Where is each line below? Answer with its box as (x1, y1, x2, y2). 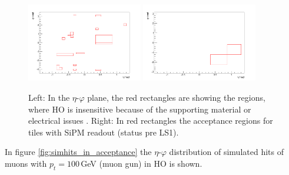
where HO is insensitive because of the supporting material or (28, 103, 251, 115)
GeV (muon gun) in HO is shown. (81, 157, 202, 169)
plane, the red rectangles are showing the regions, (87, 91, 265, 103)
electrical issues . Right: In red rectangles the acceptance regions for (28, 114, 273, 127)
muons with (5, 157, 47, 169)
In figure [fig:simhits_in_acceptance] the (5, 146, 152, 158)
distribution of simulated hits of (169, 146, 284, 158)
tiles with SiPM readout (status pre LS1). (28, 126, 179, 138)
